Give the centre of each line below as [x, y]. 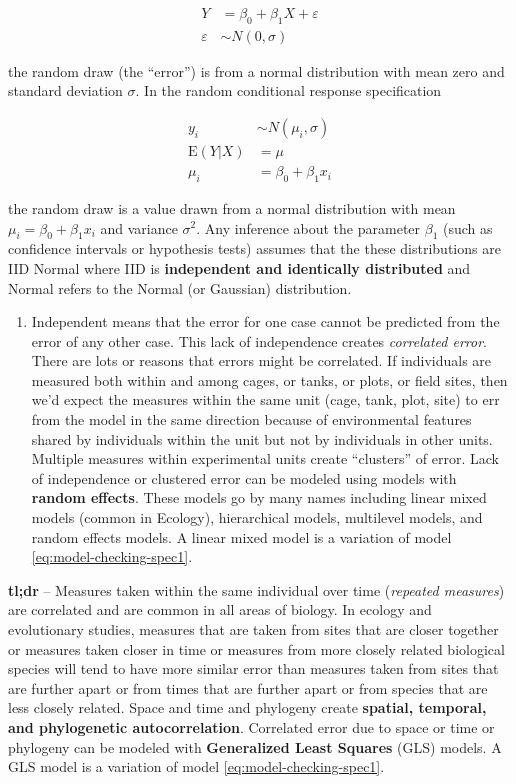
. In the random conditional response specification [288, 90]
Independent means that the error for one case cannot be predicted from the [265, 321]
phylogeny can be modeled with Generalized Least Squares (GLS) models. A [255, 746]
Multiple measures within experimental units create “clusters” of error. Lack [265, 458]
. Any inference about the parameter [308, 227]
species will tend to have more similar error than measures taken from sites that [253, 668]
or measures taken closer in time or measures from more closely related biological [256, 648]
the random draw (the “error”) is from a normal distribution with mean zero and [256, 70]
